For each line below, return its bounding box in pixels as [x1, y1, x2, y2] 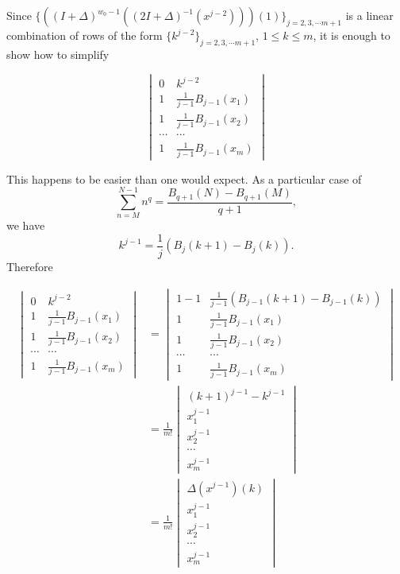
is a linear [345, 7, 394, 23]
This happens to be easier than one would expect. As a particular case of [6, 170, 362, 187]
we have [6, 217, 45, 234]
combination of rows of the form [6, 27, 163, 43]
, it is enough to [313, 27, 390, 43]
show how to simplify [6, 45, 110, 62]
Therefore [6, 258, 53, 275]
